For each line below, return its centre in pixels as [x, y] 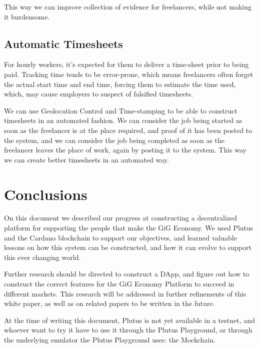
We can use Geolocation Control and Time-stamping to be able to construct [121, 110]
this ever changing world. [42, 257]
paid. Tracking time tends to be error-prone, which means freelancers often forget [129, 74]
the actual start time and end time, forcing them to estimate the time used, [120, 84]
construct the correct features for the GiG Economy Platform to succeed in [119, 284]
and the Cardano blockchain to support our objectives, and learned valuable [120, 237]
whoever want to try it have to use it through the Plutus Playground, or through [128, 330]
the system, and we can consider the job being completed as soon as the [114, 140]
